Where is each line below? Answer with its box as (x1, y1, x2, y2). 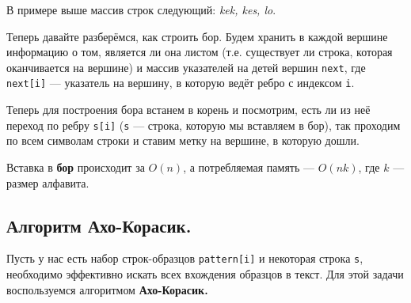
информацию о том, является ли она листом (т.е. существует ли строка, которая (6, 44, 393, 60)
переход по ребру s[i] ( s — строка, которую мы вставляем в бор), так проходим (6, 116, 401, 133)
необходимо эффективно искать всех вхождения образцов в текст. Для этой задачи (6, 265, 404, 282)
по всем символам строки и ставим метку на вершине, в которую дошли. (6, 132, 360, 149)
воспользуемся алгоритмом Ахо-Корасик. (6, 281, 208, 297)
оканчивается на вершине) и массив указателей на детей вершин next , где (6, 59, 366, 75)
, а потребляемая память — (183, 158, 315, 175)
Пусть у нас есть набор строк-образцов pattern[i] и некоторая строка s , (6, 250, 363, 267)
